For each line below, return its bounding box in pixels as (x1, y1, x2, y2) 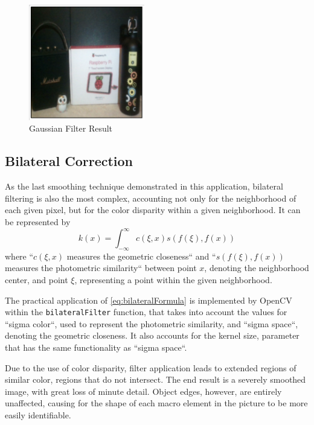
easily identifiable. (5, 409, 71, 421)
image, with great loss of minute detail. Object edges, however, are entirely (5, 385, 282, 397)
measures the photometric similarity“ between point (5, 261, 197, 274)
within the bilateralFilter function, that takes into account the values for (5, 305, 287, 318)
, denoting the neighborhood (204, 261, 309, 274)
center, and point (5, 273, 68, 286)
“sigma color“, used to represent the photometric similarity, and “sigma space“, (5, 317, 298, 330)
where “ (5, 249, 34, 262)
